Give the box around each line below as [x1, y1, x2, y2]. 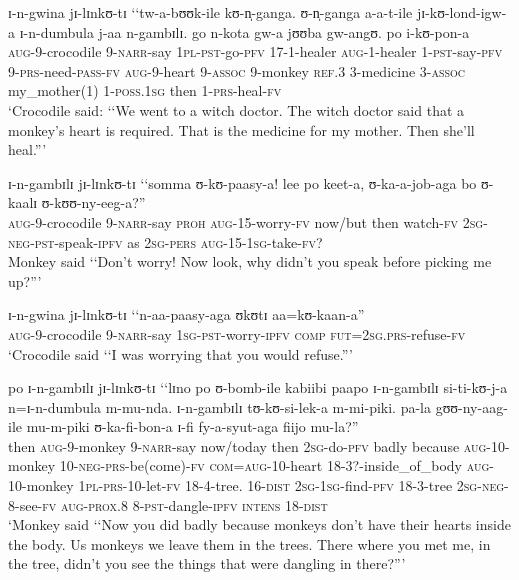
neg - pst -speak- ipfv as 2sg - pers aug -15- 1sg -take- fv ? [8, 231, 323, 252]
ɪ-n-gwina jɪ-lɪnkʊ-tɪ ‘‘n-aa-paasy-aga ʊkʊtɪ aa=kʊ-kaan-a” [8, 304, 365, 325]
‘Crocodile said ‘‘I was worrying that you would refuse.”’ [8, 343, 353, 364]
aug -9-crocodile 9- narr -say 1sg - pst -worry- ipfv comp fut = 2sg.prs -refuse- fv [8, 323, 466, 344]
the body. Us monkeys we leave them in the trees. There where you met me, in [8, 533, 491, 554]
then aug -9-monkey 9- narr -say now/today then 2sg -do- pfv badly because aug [8, 435, 487, 456]
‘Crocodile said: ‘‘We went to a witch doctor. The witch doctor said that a [8, 99, 465, 120]
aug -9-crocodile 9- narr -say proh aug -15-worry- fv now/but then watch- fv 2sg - [8, 211, 488, 232]
